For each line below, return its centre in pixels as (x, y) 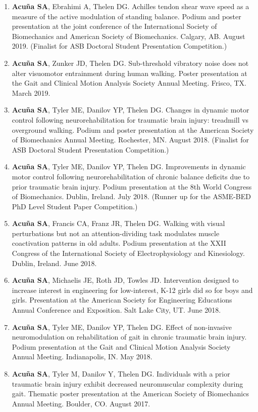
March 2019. (31, 92)
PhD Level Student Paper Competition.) (75, 206)
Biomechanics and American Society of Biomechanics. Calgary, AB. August (128, 36)
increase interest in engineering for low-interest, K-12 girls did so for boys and (132, 290)
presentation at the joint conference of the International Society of (114, 26)
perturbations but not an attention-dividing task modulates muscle (116, 233)
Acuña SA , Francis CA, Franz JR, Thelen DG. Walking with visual (118, 223)
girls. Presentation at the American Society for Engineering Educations (122, 300)
